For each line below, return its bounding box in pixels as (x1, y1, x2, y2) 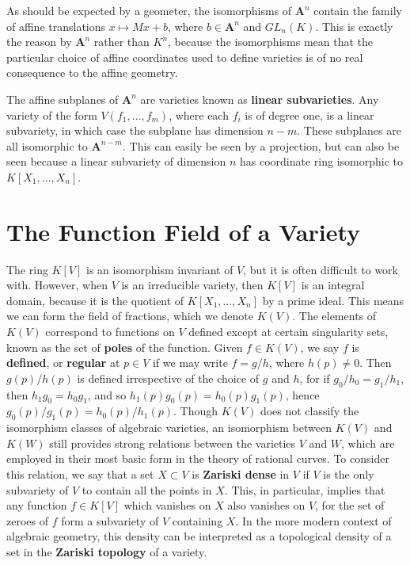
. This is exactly (315, 17, 393, 34)
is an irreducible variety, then (121, 277, 264, 293)
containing (172, 512, 223, 529)
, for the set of (315, 497, 385, 513)
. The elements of (292, 307, 377, 324)
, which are (341, 434, 395, 451)
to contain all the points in (82, 481, 212, 498)
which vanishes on (123, 497, 211, 513)
